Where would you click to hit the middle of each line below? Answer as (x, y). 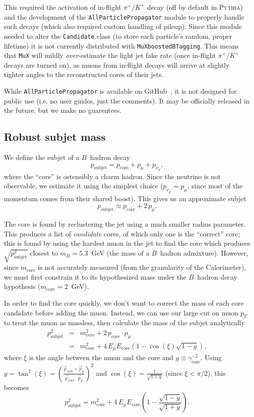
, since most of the (215, 186)
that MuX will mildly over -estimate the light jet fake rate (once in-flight (110, 55)
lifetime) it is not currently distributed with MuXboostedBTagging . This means (121, 45)
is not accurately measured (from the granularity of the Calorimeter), (142, 267)
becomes (17, 387)
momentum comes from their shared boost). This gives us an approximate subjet (125, 198)
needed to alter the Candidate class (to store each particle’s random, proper (118, 36)
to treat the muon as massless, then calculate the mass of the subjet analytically (125, 323)
